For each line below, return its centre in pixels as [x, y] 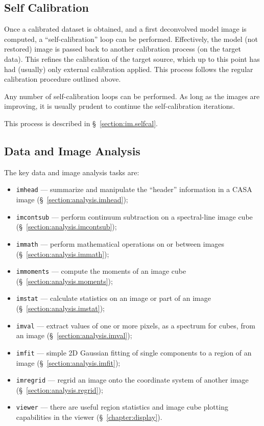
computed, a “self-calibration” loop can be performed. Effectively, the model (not [131, 39]
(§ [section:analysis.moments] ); [64, 281]
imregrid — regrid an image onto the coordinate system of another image [132, 380]
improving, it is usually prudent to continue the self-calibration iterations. [120, 106]
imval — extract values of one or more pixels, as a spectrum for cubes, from [136, 325]
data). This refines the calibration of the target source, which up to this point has [132, 58]
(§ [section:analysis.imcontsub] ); [66, 227]
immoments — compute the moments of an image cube [101, 271]
